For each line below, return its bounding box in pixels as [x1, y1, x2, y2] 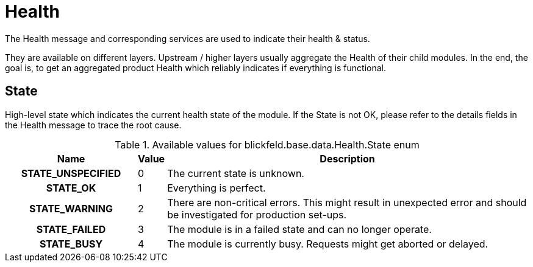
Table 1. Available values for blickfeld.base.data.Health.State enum [115, 138, 420, 151]
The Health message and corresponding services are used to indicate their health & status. [5, 33, 370, 44]
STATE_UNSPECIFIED [21, 167, 121, 179]
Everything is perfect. [167, 181, 266, 194]
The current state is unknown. [167, 167, 304, 179]
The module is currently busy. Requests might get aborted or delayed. [167, 237, 488, 250]
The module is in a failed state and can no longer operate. [167, 223, 432, 235]
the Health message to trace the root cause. [5, 119, 182, 130]
